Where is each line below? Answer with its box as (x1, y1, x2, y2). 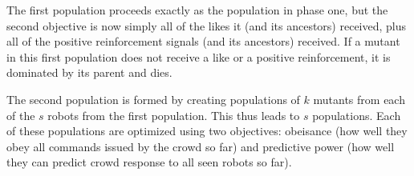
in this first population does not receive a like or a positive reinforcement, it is (6, 48, 391, 65)
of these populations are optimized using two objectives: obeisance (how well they (6, 122, 408, 139)
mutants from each (313, 90, 405, 107)
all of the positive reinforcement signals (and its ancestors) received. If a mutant (6, 33, 400, 50)
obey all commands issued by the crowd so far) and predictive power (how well (6, 138, 395, 154)
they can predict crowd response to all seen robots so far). (6, 154, 292, 170)
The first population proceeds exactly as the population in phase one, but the (6, 2, 388, 18)
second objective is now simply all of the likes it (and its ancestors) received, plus (6, 17, 407, 34)
